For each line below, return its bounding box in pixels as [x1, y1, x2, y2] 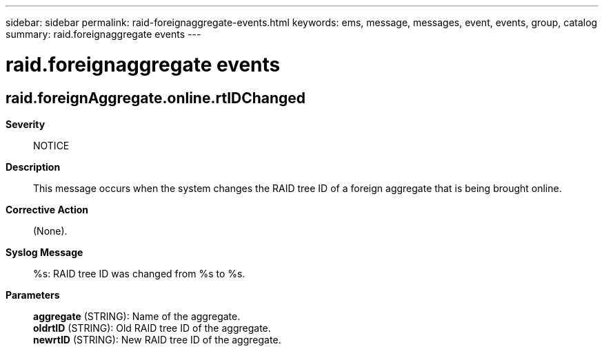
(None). [33, 224, 68, 237]
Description [6, 160, 61, 173]
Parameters [6, 288, 60, 301]
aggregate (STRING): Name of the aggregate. [33, 310, 241, 322]
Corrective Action [6, 203, 88, 215]
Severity [6, 118, 46, 130]
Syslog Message [6, 246, 83, 258]
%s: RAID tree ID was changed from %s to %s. [33, 267, 245, 279]
